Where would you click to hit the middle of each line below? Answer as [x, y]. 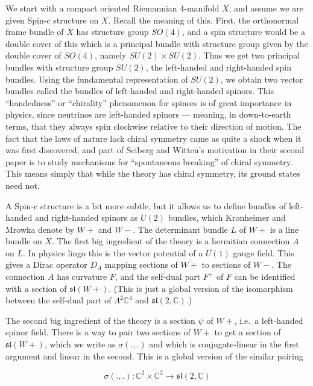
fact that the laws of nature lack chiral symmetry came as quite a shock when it [153, 138]
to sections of [226, 264]
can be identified [265, 277]
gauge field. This [264, 252]
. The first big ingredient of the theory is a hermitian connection [171, 241]
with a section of [36, 288]
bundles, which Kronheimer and [227, 217]
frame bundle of [35, 32]
